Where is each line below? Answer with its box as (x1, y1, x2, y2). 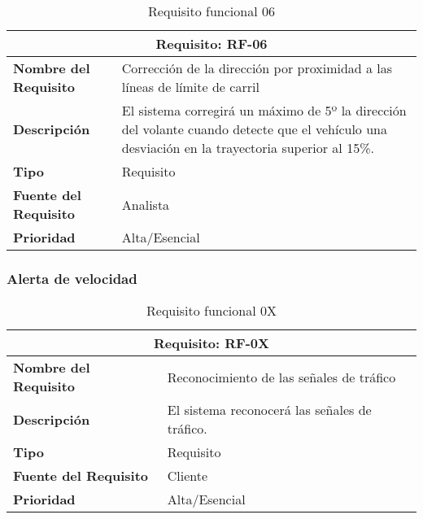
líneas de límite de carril (121, 77, 259, 96)
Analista (121, 194, 170, 214)
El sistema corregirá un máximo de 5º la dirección (121, 101, 407, 120)
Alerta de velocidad (7, 268, 137, 288)
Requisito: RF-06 (155, 34, 268, 53)
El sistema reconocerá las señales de (167, 400, 372, 420)
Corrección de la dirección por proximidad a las (121, 59, 393, 77)
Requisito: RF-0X (154, 334, 269, 353)
